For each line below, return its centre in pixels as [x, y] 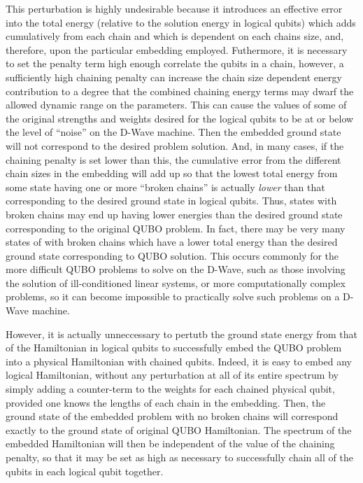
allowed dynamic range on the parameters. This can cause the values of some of [176, 105]
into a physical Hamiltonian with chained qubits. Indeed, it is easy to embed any [179, 361]
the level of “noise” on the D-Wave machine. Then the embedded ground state [173, 132]
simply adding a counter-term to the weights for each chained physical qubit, [170, 389]
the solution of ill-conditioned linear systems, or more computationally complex [176, 282]
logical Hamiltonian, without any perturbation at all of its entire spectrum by [172, 375]
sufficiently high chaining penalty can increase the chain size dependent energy [174, 77]
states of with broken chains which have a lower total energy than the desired [172, 242]
